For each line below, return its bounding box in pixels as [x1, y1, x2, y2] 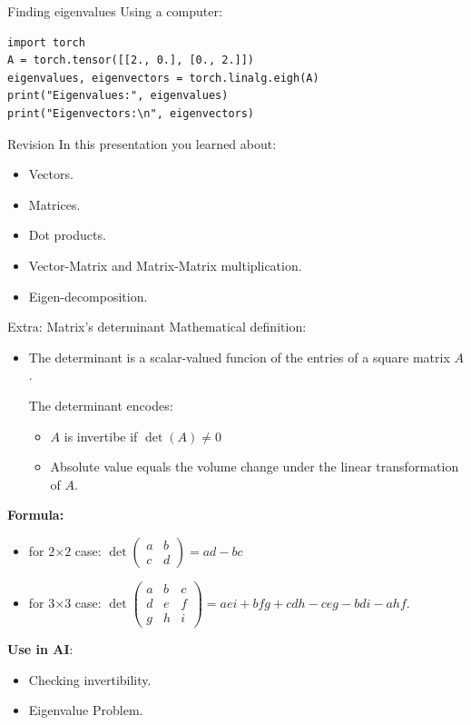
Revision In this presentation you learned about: [7, 134, 277, 153]
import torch [7, 35, 85, 49]
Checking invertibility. [28, 670, 152, 689]
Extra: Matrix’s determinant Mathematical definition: [7, 317, 307, 336]
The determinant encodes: [28, 395, 173, 414]
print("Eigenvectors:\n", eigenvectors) [7, 106, 255, 120]
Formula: [7, 505, 64, 524]
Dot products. [28, 225, 106, 244]
